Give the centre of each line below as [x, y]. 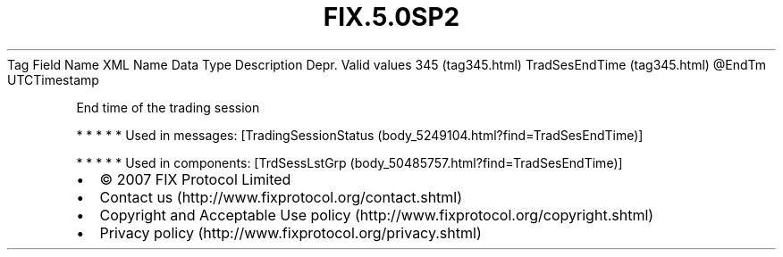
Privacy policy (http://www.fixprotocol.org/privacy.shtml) [290, 232]
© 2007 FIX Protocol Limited [195, 179]
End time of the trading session [168, 107]
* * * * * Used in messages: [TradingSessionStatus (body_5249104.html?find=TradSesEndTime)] [360, 135]
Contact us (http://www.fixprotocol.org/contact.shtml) [281, 197]
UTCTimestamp [53, 79]
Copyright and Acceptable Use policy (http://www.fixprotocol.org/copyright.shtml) [377, 215]
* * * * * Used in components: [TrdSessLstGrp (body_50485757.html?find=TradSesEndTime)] [349, 162]
